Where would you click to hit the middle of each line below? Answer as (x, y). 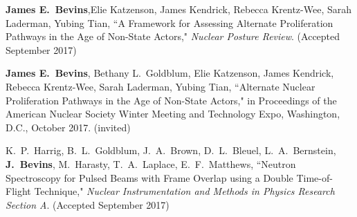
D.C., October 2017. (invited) (68, 127)
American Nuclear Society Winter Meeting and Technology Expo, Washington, (173, 114)
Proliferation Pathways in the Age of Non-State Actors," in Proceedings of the (171, 100)
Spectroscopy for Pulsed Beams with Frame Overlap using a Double (149, 177)
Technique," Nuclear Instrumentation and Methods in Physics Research (184, 191)
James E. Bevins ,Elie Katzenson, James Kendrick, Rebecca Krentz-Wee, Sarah (179, 9)
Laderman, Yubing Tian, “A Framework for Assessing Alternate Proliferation (170, 22)
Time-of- (314, 177)
